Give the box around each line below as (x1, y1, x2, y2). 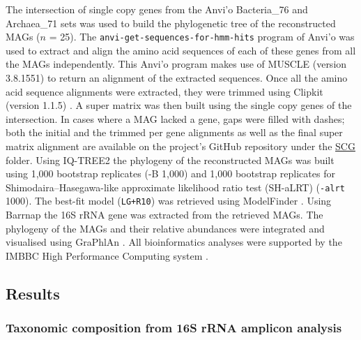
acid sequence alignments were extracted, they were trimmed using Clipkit (6, 84, 323, 98)
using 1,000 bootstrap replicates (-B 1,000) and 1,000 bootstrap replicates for (6, 166, 335, 181)
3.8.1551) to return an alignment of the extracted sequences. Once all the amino (6, 71, 348, 85)
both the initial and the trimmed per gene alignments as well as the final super (6, 125, 343, 140)
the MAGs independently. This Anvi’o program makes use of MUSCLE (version (6, 57, 347, 71)
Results (6, 282, 60, 304)
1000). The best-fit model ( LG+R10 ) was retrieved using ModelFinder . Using (6, 193, 332, 208)
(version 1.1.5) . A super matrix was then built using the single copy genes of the (6, 98, 352, 112)
